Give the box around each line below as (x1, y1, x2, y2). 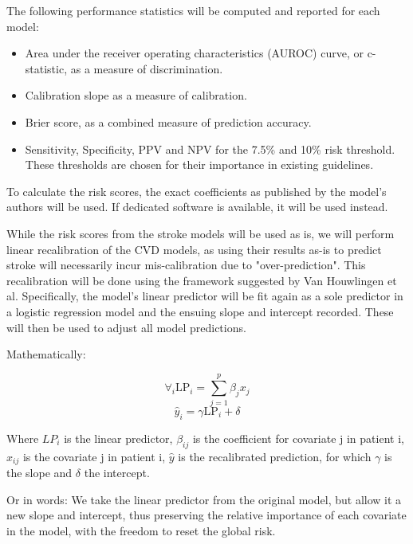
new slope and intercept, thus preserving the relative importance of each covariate (6, 507, 407, 523)
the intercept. (84, 464, 150, 481)
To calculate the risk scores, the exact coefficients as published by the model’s (6, 182, 387, 199)
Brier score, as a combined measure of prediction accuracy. (25, 113, 312, 130)
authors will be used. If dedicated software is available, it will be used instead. (6, 198, 388, 215)
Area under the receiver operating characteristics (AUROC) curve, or (25, 45, 364, 61)
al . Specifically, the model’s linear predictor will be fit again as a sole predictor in (6, 288, 403, 304)
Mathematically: (6, 346, 86, 362)
